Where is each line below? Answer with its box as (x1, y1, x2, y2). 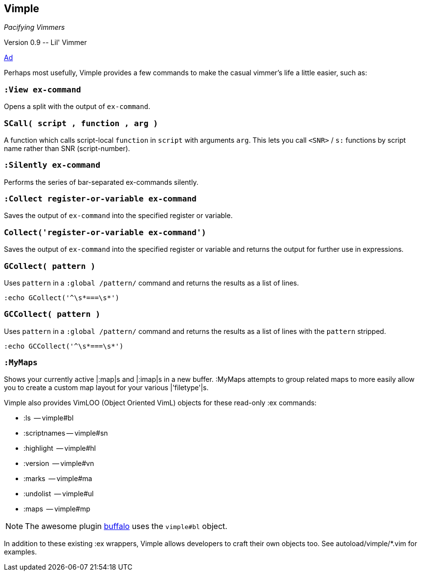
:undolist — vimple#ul (23, 489, 94, 498)
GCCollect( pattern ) (4, 310, 100, 319)
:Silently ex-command (4, 160, 100, 170)
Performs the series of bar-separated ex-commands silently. (4, 177, 199, 186)
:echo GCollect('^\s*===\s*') (4, 293, 120, 302)
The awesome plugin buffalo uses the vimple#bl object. (25, 521, 227, 531)
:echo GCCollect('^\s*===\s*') (4, 342, 124, 350)
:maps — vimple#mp (23, 505, 90, 513)
